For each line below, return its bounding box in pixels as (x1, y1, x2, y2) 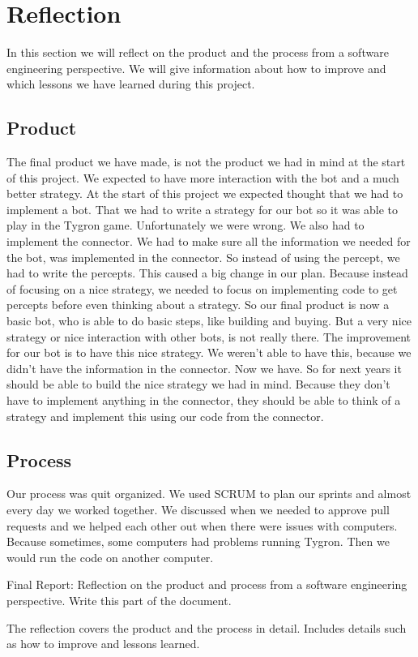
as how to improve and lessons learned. (6, 635, 200, 652)
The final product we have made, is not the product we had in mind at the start (6, 153, 406, 170)
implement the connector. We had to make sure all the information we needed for (6, 233, 411, 250)
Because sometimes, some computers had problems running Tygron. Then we (6, 533, 390, 550)
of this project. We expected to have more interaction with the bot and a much (6, 169, 399, 186)
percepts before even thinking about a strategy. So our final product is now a (6, 296, 390, 313)
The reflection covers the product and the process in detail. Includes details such (6, 619, 407, 636)
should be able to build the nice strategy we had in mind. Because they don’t (6, 376, 390, 393)
